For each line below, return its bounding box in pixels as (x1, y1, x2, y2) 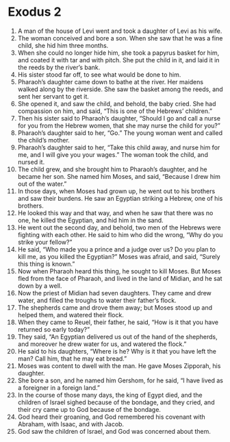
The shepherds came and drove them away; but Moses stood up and (17, 303, 213, 312)
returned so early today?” (17, 325, 90, 333)
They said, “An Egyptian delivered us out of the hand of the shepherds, (17, 332, 218, 341)
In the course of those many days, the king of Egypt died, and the (17, 391, 203, 399)
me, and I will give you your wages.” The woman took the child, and (17, 150, 208, 158)
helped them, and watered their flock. (17, 310, 124, 319)
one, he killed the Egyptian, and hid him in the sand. (17, 216, 164, 224)
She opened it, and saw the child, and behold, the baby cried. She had (17, 99, 216, 108)
